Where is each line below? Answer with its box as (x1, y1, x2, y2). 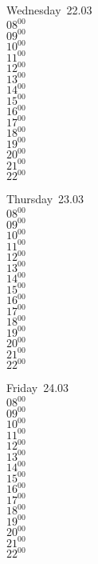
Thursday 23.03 (6, 190, 84, 207)
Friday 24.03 (6, 379, 69, 396)
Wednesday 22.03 (6, 2, 92, 18)
